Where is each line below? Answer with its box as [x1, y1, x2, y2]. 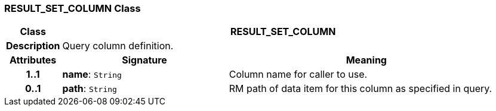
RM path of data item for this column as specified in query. [229, 83, 492, 95]
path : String [62, 83, 117, 95]
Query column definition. [62, 40, 174, 52]
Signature [122, 54, 167, 66]
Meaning [346, 54, 387, 66]
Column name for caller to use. [229, 68, 368, 81]
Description [6, 40, 60, 52]
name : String [62, 68, 122, 81]
